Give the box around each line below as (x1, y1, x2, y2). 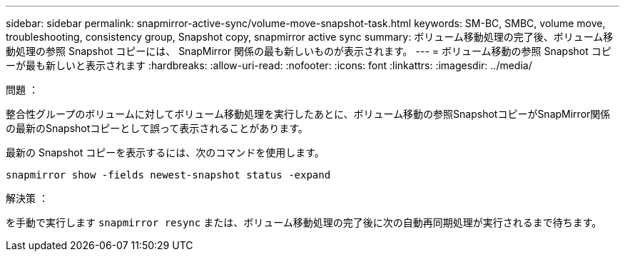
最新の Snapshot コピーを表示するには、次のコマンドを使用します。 (6, 146, 325, 158)
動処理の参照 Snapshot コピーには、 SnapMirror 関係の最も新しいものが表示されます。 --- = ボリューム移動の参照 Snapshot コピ (6, 45, 611, 57)
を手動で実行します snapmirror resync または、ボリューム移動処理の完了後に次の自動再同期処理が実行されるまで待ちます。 (6, 216, 602, 228)
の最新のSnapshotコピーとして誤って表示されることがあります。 (6, 122, 308, 134)
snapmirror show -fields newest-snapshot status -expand (6, 169, 331, 181)
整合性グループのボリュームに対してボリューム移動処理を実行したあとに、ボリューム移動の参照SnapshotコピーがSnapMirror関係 (6, 108, 611, 120)
